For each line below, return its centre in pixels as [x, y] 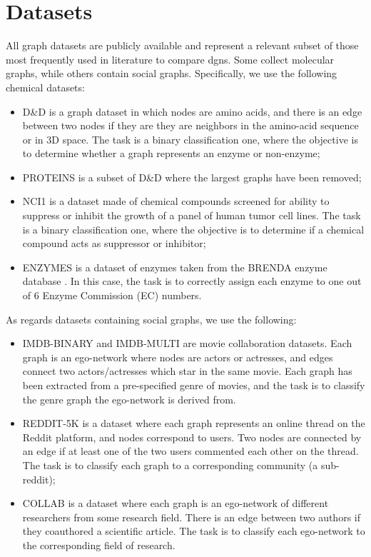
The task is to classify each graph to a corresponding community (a [170, 465]
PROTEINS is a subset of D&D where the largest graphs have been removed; [192, 177]
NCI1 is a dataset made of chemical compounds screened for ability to [176, 201]
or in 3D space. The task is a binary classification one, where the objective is [190, 139]
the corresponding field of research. [99, 545]
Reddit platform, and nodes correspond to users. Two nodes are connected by [192, 437]
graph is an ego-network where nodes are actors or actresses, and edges [178, 357]
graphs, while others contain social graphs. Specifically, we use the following [172, 73]
